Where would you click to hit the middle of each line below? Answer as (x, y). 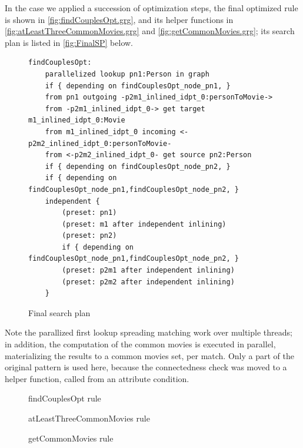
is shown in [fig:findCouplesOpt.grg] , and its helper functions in (119, 19)
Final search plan (59, 312)
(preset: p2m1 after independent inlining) (148, 271)
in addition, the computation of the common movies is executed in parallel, (140, 344)
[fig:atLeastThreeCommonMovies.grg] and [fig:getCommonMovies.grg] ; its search (150, 31)
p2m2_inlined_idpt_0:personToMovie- (100, 143)
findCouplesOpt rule (65, 398)
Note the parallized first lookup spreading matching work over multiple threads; (149, 332)
